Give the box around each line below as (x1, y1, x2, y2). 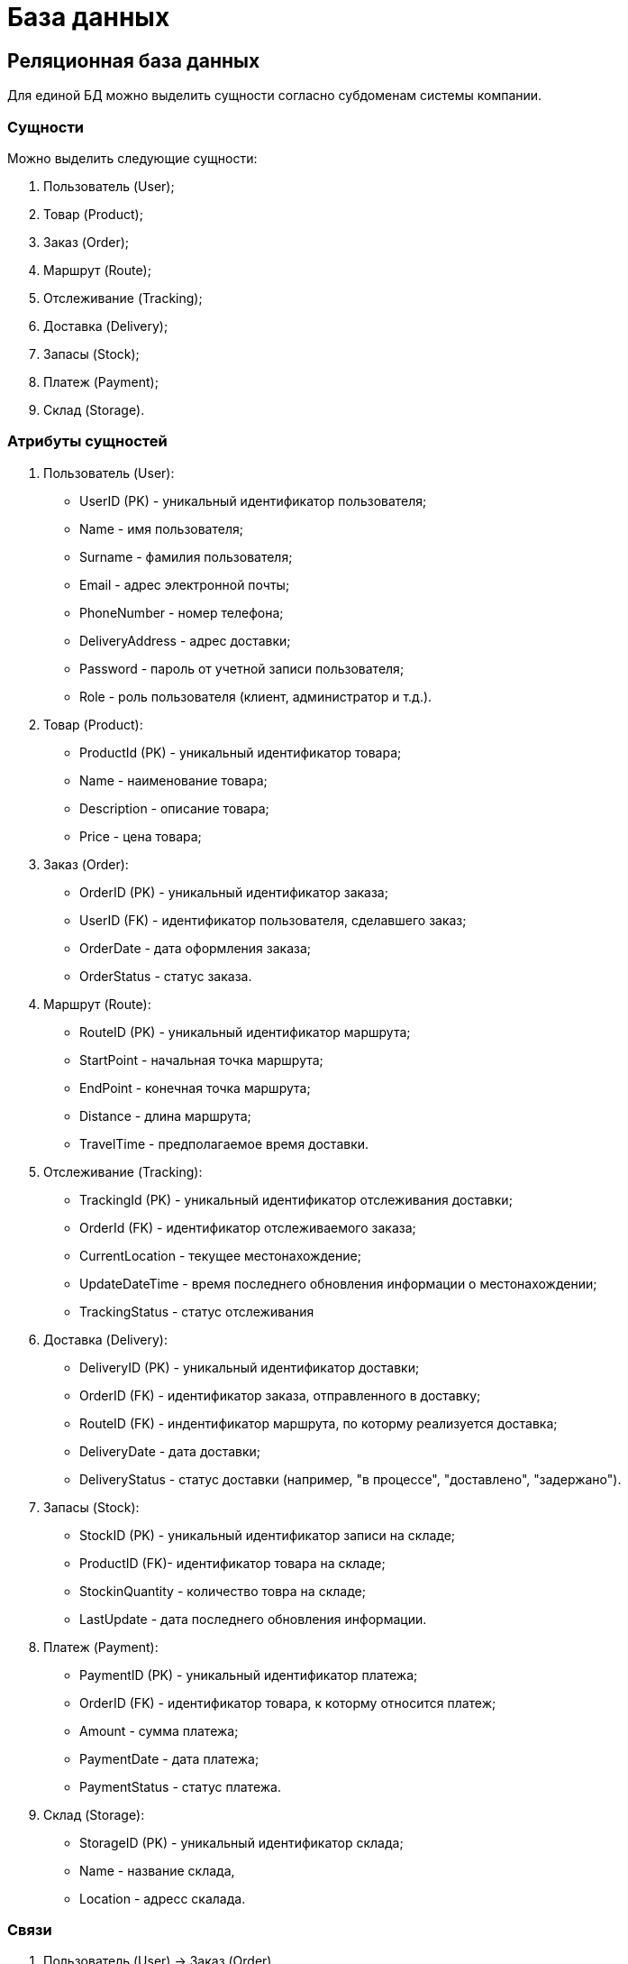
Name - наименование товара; (79, 772, 268, 788)
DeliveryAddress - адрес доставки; (79, 632, 291, 648)
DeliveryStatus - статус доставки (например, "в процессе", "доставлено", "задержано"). (79, 1471, 622, 1487)
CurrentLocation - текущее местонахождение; (79, 1247, 361, 1263)
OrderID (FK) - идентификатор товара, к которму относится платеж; (79, 1694, 496, 1711)
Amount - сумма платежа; (79, 1722, 239, 1739)
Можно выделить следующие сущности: (7, 150, 258, 166)
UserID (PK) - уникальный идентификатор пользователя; (79, 492, 427, 509)
